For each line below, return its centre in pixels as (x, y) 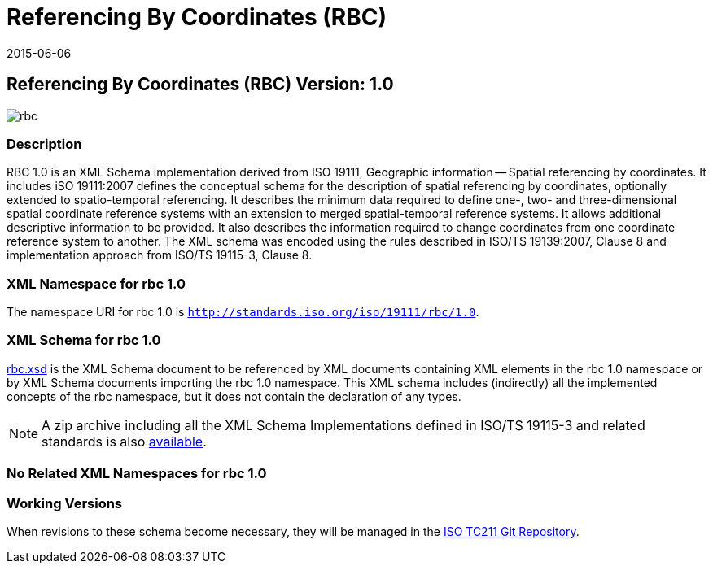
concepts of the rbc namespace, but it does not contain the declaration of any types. (234, 396)
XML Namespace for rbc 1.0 (96, 283)
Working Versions (65, 503)
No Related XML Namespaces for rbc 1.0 (137, 474)
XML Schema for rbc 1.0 (84, 340)
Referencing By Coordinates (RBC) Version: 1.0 (200, 85)
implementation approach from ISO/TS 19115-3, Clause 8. (160, 255)
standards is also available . (124, 441)
